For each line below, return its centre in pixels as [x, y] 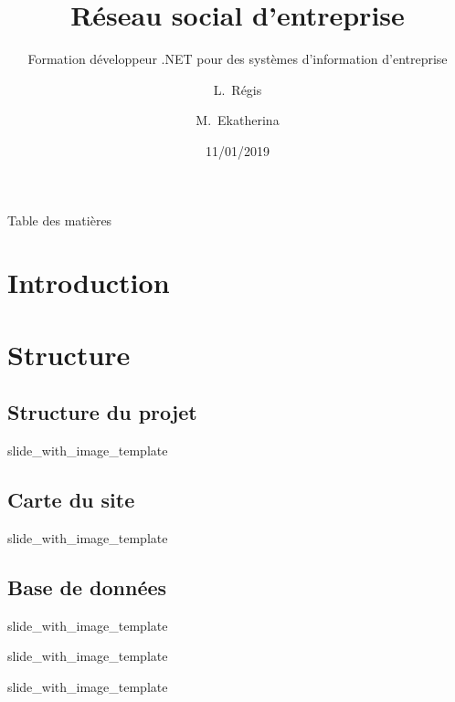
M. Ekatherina [238, 120]
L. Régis [238, 89]
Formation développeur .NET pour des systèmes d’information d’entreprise [238, 59]
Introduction [89, 283]
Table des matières [60, 220]
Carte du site [71, 500]
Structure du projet [102, 412]
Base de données [87, 587]
